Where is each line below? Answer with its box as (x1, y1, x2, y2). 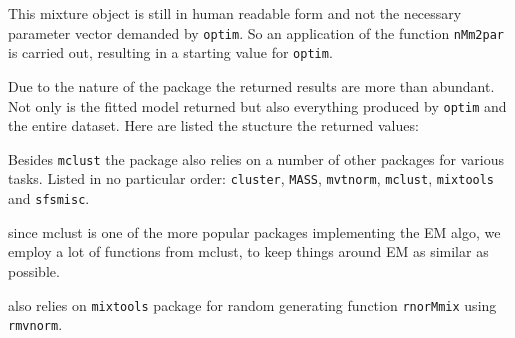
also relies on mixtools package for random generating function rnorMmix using (8, 294, 497, 315)
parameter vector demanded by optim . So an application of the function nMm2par (8, 22, 504, 43)
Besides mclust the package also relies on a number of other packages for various (8, 148, 505, 169)
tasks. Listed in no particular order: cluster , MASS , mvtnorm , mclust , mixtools (8, 168, 495, 189)
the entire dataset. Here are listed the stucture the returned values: (8, 115, 419, 136)
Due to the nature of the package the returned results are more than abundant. (8, 75, 495, 96)
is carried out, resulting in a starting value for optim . (8, 42, 333, 63)
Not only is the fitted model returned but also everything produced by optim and (8, 95, 507, 116)
